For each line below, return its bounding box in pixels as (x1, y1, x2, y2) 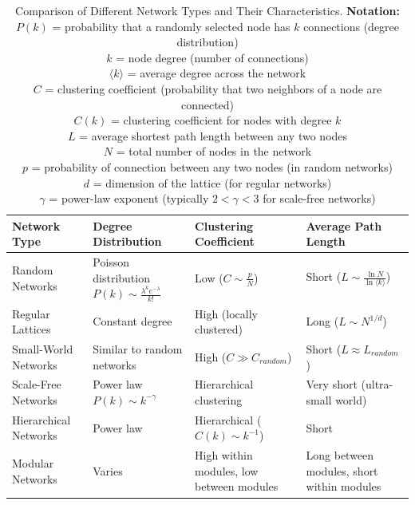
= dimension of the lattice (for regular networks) (93, 174, 332, 191)
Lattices (12, 321, 51, 337)
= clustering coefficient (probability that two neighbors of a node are (45, 80, 382, 97)
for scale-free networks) (263, 190, 376, 207)
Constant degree (93, 313, 172, 329)
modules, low (195, 462, 259, 479)
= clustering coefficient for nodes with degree (111, 112, 332, 128)
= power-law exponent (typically (49, 190, 209, 207)
